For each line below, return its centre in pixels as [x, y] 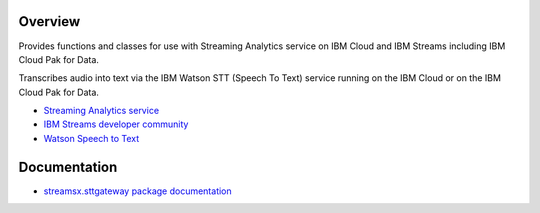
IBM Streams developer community [116, 124]
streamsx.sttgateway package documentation [137, 191]
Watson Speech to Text [91, 138]
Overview [49, 21]
